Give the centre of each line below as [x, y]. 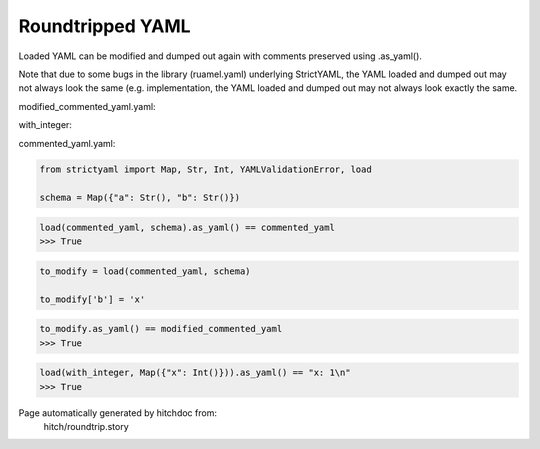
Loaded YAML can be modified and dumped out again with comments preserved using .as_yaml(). [220, 56]
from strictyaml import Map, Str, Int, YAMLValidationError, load [205, 169]
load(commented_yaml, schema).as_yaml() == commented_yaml [187, 227]
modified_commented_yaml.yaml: [87, 106]
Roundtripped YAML [104, 26]
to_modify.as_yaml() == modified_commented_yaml [161, 329]
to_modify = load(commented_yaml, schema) [145, 271]
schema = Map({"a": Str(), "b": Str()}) [139, 198]
